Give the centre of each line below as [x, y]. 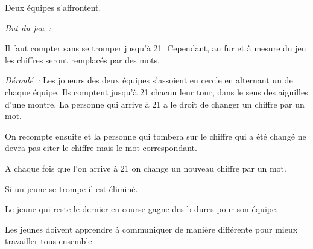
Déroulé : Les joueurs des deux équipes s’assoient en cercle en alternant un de [149, 80]
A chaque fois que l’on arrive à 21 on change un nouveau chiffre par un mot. [146, 168]
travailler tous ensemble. [50, 241]
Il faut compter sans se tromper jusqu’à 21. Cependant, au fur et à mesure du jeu [156, 48]
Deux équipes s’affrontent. [53, 7]
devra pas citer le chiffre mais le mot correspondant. [101, 148]
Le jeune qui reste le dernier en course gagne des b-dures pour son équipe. [142, 209]
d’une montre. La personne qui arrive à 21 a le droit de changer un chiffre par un [155, 104]
